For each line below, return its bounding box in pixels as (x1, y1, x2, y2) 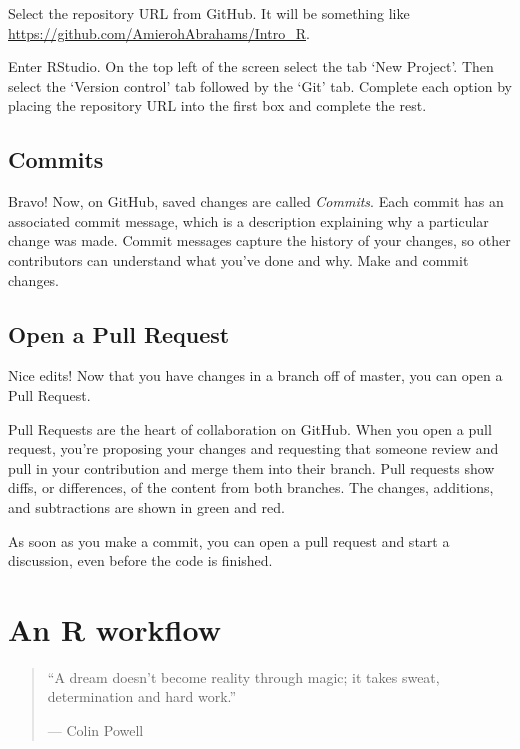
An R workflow (8, 608, 221, 649)
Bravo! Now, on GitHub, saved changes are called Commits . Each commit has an (8, 191, 504, 212)
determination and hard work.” (47, 686, 237, 707)
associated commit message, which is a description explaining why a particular (8, 210, 489, 231)
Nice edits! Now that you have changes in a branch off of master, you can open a (8, 365, 503, 386)
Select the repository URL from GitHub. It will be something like (8, 3, 410, 23)
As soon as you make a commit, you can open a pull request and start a (8, 530, 450, 551)
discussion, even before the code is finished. (8, 550, 273, 571)
